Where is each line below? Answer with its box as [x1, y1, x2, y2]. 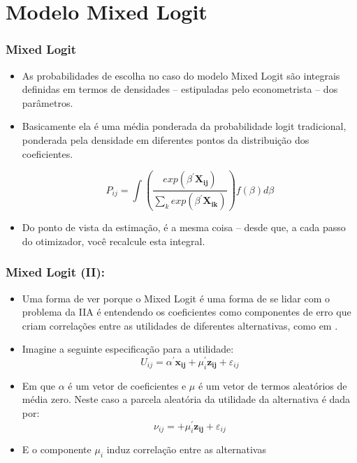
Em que [22, 378, 56, 392]
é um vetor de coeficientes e [68, 378, 187, 392]
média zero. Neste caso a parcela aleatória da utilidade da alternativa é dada [22, 392, 351, 406]
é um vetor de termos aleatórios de [198, 378, 347, 392]
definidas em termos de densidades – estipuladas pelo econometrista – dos [22, 82, 338, 96]
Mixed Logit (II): [6, 263, 105, 281]
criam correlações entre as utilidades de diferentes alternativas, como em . [22, 318, 338, 332]
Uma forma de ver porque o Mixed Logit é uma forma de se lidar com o [22, 291, 330, 305]
